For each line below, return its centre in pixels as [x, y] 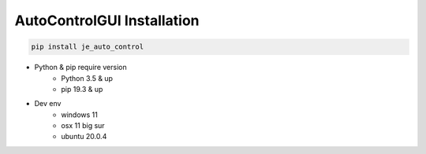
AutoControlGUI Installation [107, 20]
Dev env [48, 104]
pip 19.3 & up [82, 89]
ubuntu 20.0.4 [84, 137]
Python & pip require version [80, 68]
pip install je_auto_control [88, 47]
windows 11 [80, 115]
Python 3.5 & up [87, 78]
